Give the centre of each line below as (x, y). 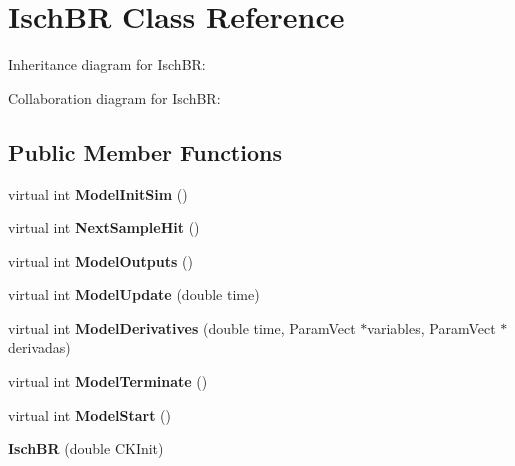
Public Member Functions (145, 151)
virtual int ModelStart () (90, 414)
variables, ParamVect (431, 327)
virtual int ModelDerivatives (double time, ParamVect (182, 327)
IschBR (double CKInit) (86, 448)
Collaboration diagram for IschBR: (114, 97)
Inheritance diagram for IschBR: (107, 64)
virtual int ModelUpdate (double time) (134, 294)
